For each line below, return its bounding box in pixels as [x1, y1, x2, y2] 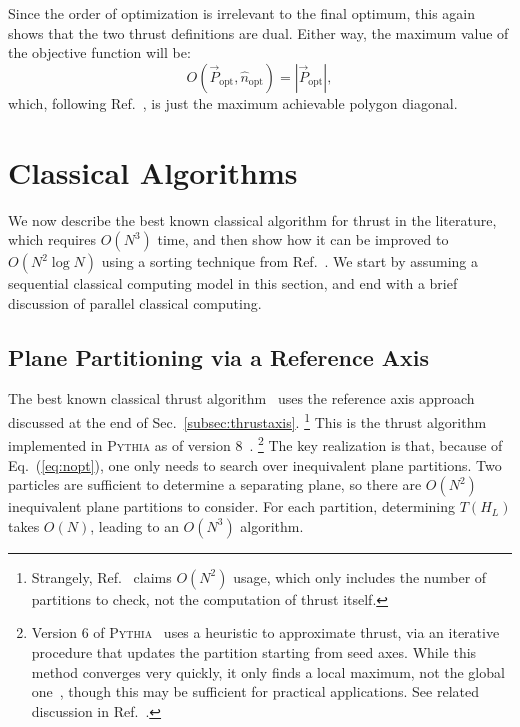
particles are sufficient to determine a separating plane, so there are [8, 474, 422, 495]
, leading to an [90, 515, 179, 536]
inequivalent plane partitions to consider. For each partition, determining [8, 496, 456, 517]
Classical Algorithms [8, 151, 298, 192]
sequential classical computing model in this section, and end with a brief [8, 273, 458, 294]
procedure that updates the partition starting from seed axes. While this [31, 641, 477, 662]
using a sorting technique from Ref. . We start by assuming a [101, 251, 479, 272]
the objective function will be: [8, 42, 191, 63]
